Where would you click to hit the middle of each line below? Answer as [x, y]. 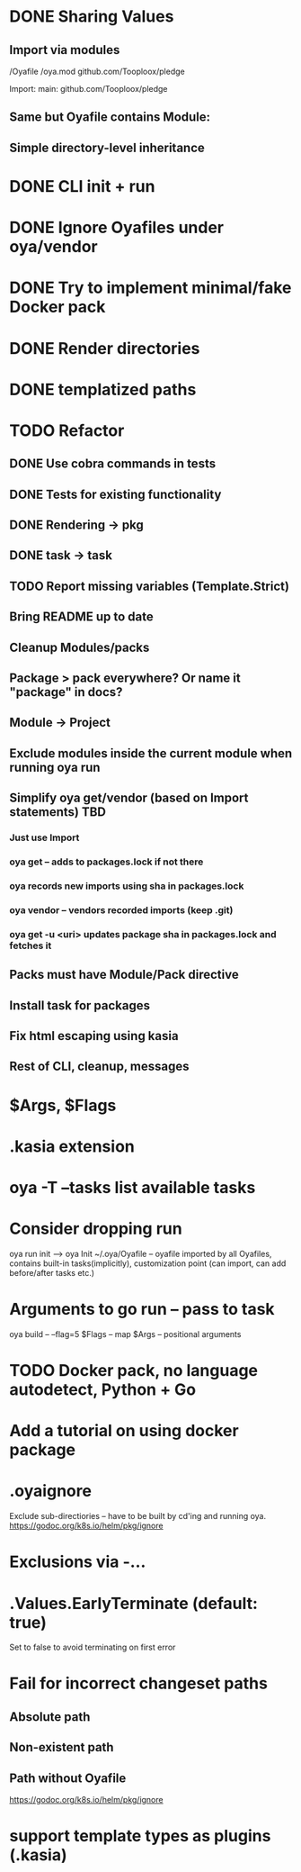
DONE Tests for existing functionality [115, 494]
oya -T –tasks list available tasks [133, 1187]
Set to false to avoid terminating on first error [93, 1647]
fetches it [31, 945]
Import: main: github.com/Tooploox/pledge [89, 89]
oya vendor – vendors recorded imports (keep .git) [121, 909]
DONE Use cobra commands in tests [113, 464]
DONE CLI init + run [82, 186]
